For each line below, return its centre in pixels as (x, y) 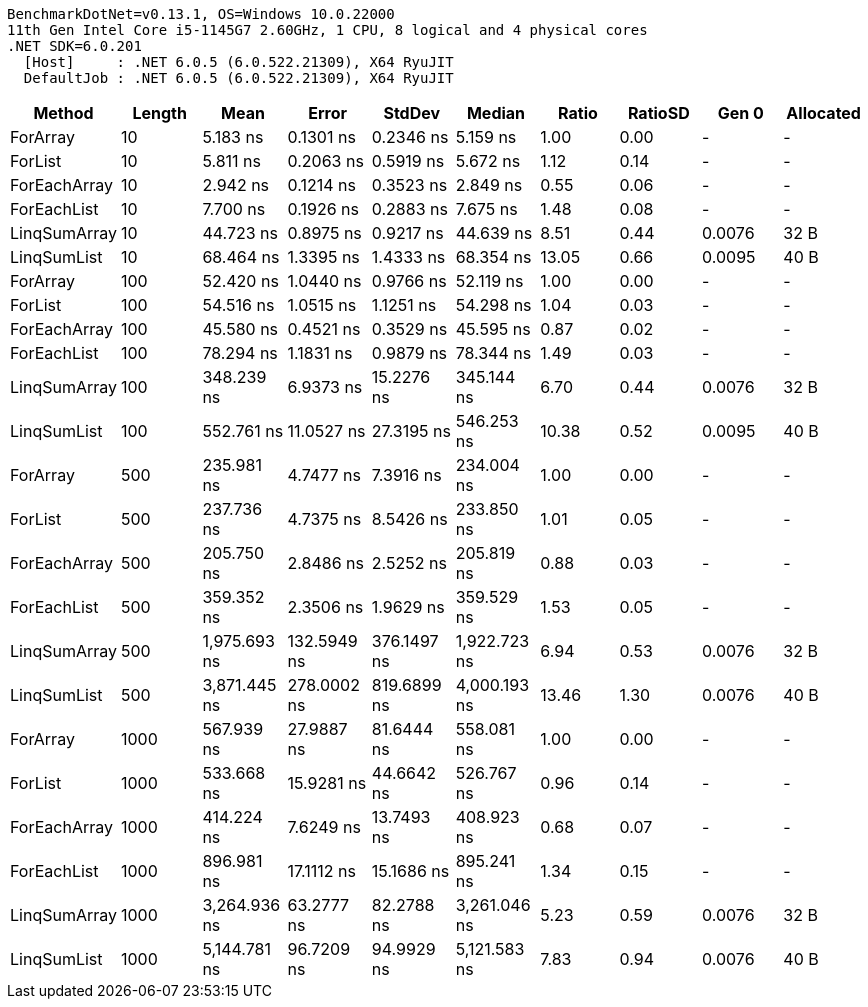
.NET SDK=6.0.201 (74, 46)
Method (63, 113)
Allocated (823, 113)
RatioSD (658, 113)
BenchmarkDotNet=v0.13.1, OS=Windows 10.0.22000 (201, 14)
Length (159, 113)
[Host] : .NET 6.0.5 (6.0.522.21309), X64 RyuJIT (238, 62)
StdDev (412, 113)
